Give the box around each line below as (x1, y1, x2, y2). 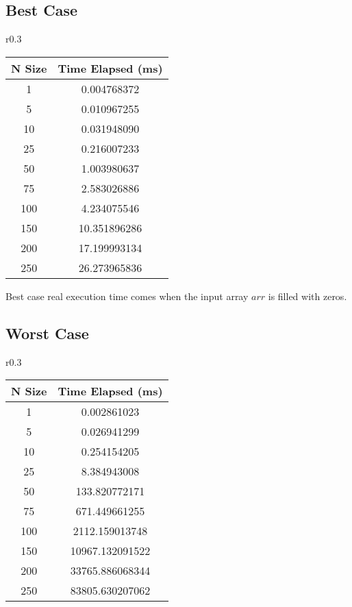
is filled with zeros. (268, 288, 347, 303)
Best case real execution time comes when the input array (5, 288, 249, 303)
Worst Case (5, 322, 89, 343)
